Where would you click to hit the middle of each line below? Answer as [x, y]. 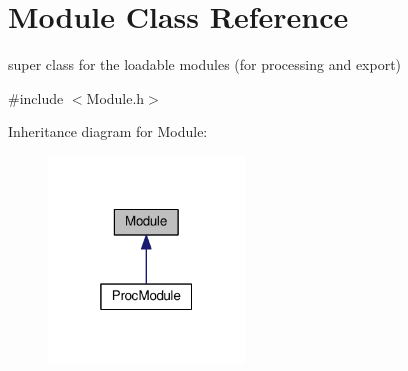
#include [36, 97]
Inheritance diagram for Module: [108, 131]
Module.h [115, 97]
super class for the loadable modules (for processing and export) [205, 64]
